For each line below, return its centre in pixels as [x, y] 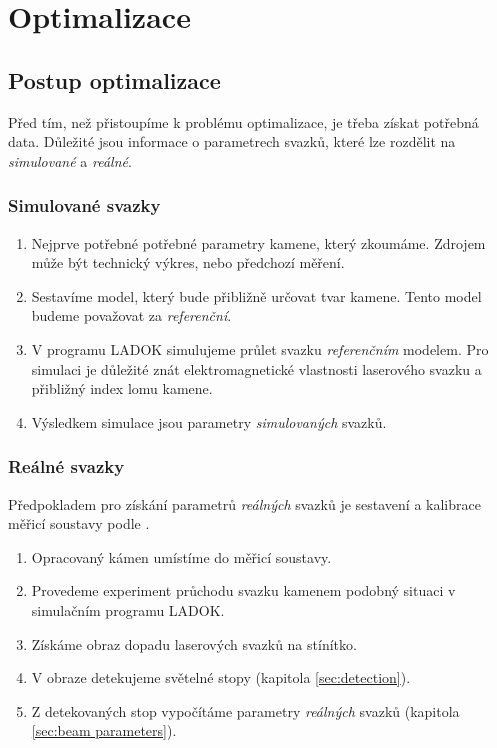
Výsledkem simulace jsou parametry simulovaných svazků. [209, 421]
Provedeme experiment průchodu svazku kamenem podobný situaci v [243, 590]
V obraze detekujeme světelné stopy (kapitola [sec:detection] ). [221, 677]
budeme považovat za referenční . [131, 315]
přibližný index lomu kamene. [122, 388]
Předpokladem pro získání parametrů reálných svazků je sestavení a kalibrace [244, 503]
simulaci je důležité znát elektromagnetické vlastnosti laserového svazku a [256, 368]
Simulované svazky [84, 205]
